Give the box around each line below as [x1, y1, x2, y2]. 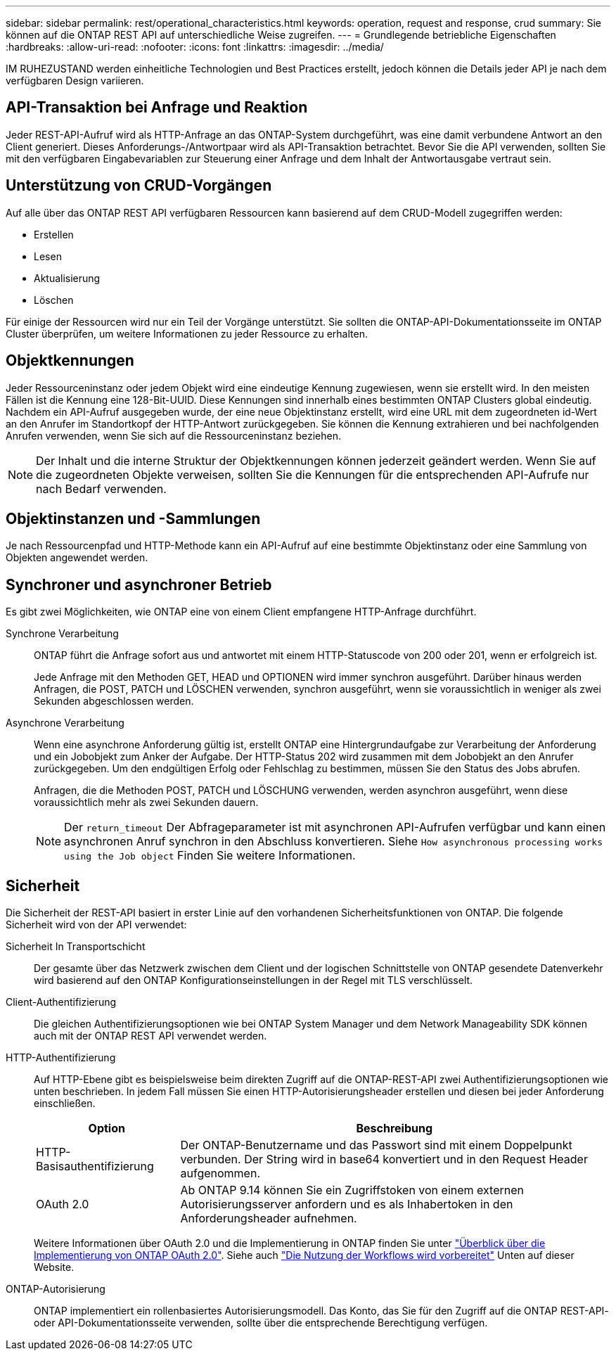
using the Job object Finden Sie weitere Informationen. [64, 848, 356, 863]
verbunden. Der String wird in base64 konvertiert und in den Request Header [180, 1152, 588, 1167]
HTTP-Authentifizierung [6, 1051, 116, 1064]
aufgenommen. [180, 1166, 261, 1181]
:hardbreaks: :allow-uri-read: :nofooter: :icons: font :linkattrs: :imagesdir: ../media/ [6, 41, 384, 53]
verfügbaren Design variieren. [6, 75, 144, 87]
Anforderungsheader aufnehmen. [180, 1211, 357, 1226]
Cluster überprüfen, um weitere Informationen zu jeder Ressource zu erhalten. [6, 327, 368, 340]
